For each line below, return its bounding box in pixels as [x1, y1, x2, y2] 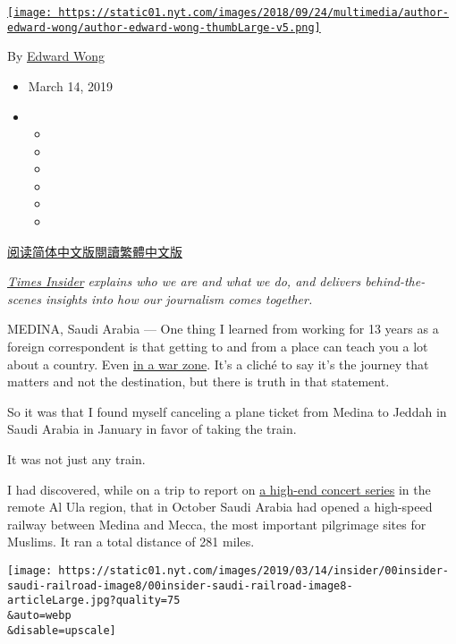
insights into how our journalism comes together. [45, 289, 313, 308]
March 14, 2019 [28, 76, 113, 95]
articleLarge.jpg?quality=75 [7, 594, 181, 607]
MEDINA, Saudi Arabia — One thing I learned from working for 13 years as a [7, 319, 439, 338]
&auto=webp [7, 608, 72, 622]
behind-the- [365, 272, 426, 291]
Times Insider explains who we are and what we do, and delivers [7, 272, 361, 291]
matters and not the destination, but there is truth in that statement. [7, 372, 390, 391]
